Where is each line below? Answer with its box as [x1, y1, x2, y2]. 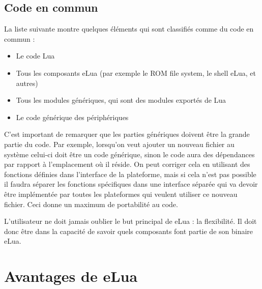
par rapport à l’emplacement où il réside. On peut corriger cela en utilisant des [4, 159, 250, 169]
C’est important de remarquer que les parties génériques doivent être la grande [4, 129, 250, 139]
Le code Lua [16, 50, 55, 61]
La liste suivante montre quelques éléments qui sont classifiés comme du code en [4, 23, 254, 34]
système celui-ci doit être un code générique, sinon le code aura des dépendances [4, 149, 255, 159]
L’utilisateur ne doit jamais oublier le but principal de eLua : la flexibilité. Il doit [4, 216, 257, 226]
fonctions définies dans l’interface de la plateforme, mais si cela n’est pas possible [4, 168, 256, 179]
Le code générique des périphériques [16, 111, 129, 122]
